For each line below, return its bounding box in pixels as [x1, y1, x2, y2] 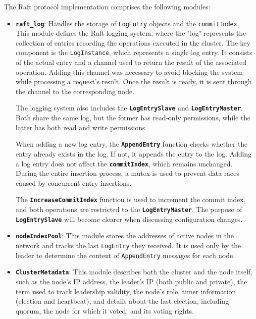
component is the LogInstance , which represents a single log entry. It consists [15, 47, 253, 57]
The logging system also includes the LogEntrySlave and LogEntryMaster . [15, 103, 243, 113]
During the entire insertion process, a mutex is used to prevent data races [15, 168, 239, 178]
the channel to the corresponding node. [15, 86, 135, 96]
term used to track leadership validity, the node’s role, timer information [15, 286, 236, 296]
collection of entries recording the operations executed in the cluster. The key [15, 37, 251, 48]
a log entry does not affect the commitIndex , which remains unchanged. [15, 158, 233, 168]
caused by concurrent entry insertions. [15, 177, 132, 188]
